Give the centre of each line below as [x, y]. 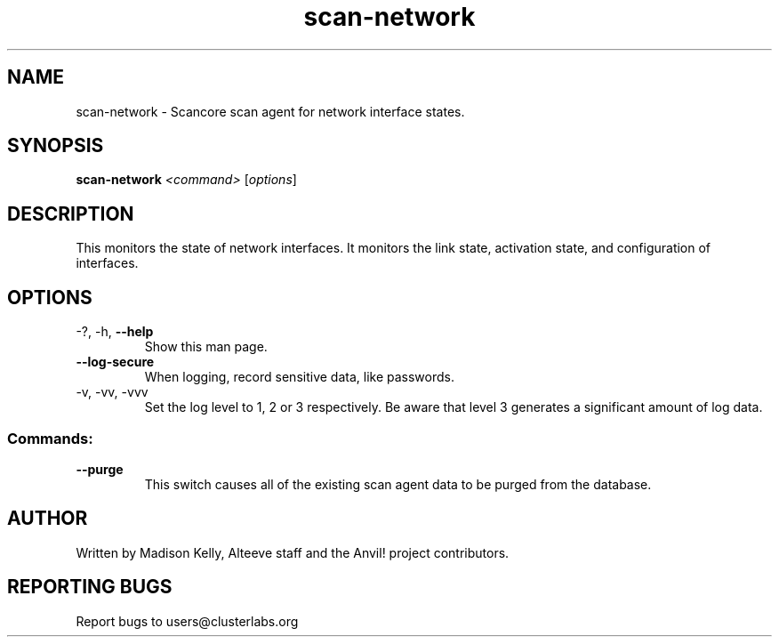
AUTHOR [48, 519]
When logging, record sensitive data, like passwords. [299, 377]
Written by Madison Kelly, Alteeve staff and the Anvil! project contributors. [293, 552]
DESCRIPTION [71, 213]
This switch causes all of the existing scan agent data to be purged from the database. [398, 484]
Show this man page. [206, 347]
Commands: [50, 438]
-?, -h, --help [115, 332]
